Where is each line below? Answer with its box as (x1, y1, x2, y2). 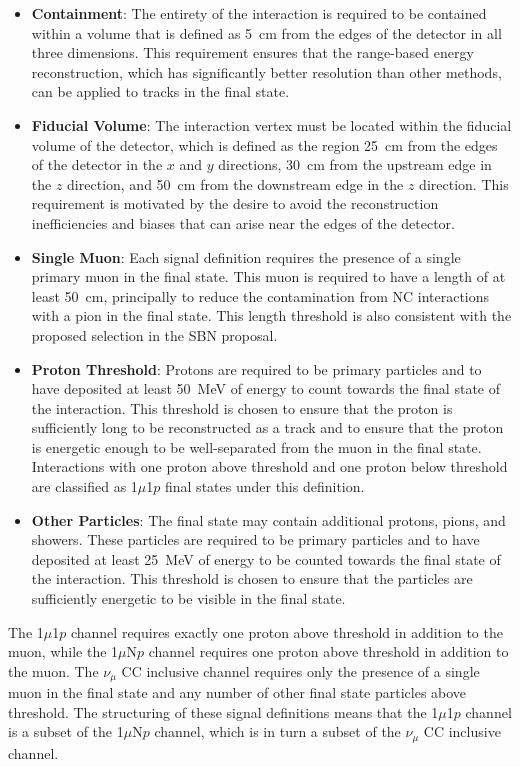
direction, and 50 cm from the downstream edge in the (67, 173, 404, 194)
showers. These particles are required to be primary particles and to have (31, 529, 480, 550)
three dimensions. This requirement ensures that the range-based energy (31, 42, 474, 63)
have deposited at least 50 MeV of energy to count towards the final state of (31, 378, 500, 399)
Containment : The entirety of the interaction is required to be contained (31, 3, 487, 23)
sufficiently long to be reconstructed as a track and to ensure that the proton (31, 417, 504, 438)
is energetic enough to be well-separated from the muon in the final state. (31, 436, 482, 457)
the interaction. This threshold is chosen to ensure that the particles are (31, 568, 473, 589)
